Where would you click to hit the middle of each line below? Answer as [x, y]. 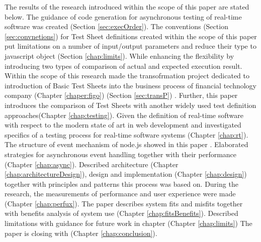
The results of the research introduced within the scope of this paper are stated [127, 7]
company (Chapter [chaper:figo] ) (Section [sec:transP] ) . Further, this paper [121, 95]
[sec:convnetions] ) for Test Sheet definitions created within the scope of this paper [131, 36]
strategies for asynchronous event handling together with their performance [121, 154]
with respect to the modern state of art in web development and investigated [123, 125]
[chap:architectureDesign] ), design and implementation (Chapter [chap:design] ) [126, 174]
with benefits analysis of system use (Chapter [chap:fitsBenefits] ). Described [121, 213]
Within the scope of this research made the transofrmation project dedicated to [127, 76]
